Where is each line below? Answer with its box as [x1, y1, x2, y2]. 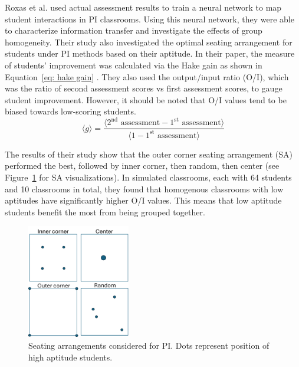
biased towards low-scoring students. [5, 105, 136, 117]
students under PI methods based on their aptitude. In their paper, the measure [5, 47, 295, 60]
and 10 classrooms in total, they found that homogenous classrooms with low [5, 182, 284, 195]
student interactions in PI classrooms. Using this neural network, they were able [5, 12, 294, 25]
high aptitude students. [28, 350, 113, 363]
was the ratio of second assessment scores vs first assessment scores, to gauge [5, 82, 282, 94]
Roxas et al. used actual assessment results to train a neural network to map [5, 1, 282, 13]
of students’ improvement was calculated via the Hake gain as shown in [5, 58, 262, 71]
